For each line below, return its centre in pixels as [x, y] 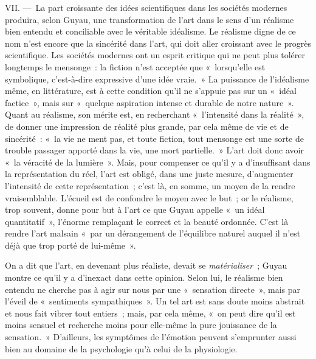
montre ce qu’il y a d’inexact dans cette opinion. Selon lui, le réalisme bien [144, 277]
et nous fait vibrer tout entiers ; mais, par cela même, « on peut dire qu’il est [150, 313]
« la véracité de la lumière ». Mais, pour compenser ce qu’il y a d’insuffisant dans [158, 162]
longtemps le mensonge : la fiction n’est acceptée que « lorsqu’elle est [135, 66]
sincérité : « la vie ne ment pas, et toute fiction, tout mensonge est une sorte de [154, 138]
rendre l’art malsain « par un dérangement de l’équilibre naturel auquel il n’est [153, 233]
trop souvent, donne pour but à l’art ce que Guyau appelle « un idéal [135, 210]
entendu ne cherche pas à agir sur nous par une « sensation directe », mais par [153, 289]
